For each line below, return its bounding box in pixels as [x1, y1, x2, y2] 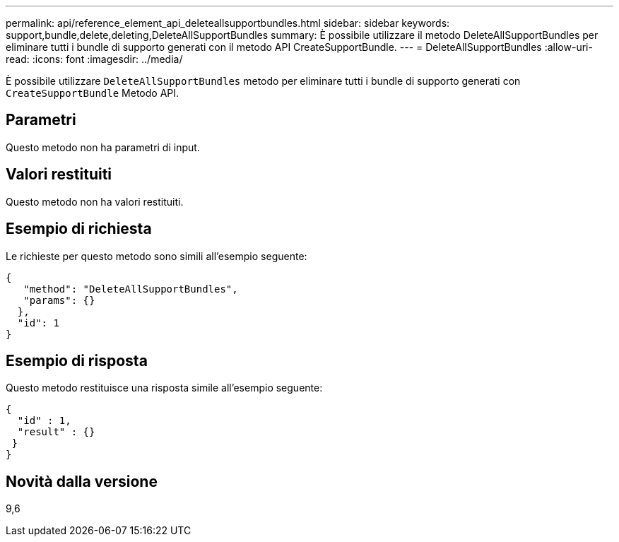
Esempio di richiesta [6, 220, 152, 238]
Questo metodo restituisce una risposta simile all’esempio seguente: [6, 382, 323, 394]
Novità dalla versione [6, 472, 158, 490]
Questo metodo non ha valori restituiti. [6, 195, 184, 208]
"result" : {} [17, 426, 95, 438]
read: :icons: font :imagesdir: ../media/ [6, 53, 183, 65]
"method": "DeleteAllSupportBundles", [23, 283, 238, 295]
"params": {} [23, 294, 95, 306]
